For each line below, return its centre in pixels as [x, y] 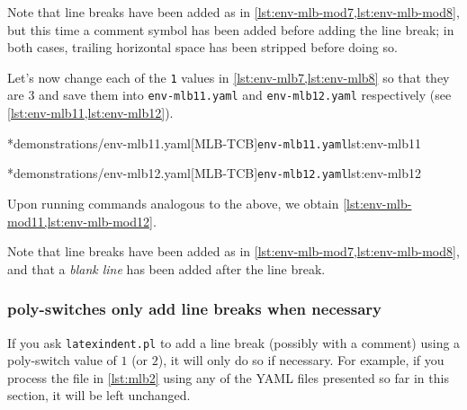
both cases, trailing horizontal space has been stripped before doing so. [202, 47]
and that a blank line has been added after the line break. [166, 268]
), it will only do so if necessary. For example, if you [301, 360]
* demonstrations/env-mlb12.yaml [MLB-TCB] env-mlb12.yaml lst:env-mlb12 [215, 173]
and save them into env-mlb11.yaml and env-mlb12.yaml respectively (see [245, 95]
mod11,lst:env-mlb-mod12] [80, 221]
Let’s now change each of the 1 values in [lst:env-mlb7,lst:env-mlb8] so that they [229, 77]
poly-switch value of [62, 360]
